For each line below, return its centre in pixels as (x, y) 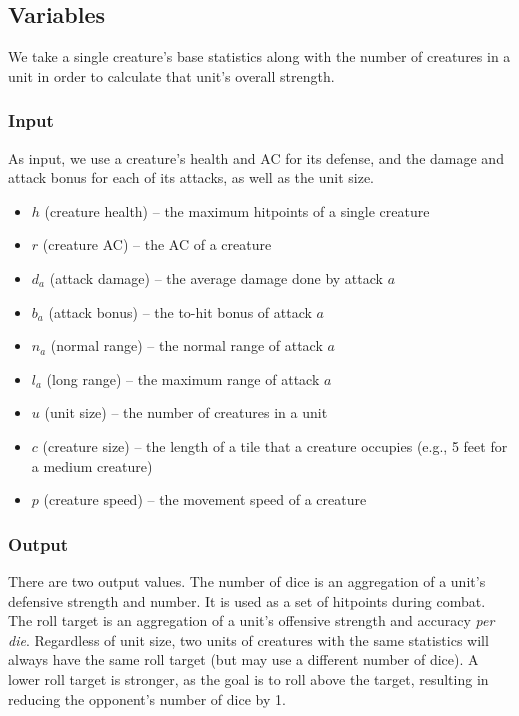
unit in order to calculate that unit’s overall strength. (171, 75)
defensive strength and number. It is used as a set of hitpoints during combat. (247, 600)
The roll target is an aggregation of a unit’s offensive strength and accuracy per (251, 620)
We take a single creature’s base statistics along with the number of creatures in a (259, 56)
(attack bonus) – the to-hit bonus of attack (180, 311)
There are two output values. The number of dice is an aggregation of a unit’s (247, 580)
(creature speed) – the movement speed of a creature (205, 499)
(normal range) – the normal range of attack (186, 345)
